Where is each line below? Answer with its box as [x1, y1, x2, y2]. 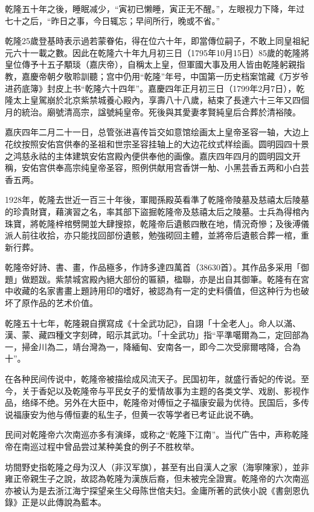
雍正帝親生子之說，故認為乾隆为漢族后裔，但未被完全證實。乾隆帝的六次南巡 [5, 472, 309, 485]
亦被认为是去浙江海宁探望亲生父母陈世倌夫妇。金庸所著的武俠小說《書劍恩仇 [5, 484, 309, 496]
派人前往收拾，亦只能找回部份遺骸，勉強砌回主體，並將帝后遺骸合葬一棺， [5, 229, 301, 242]
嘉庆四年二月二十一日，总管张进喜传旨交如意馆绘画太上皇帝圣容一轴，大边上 [5, 126, 309, 138]
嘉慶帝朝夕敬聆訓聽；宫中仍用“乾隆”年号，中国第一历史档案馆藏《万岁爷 [21, 69, 309, 82]
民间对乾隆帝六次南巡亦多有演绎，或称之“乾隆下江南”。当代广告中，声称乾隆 [5, 428, 309, 441]
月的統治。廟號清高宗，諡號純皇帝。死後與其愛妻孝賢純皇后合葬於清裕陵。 [5, 105, 301, 118]
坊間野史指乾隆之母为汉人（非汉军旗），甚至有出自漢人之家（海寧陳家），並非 [5, 460, 309, 473]
